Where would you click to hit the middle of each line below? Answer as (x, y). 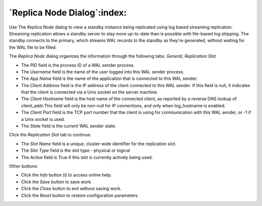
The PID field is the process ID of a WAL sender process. (78, 65)
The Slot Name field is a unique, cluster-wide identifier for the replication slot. (99, 144)
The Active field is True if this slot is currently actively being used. (87, 157)
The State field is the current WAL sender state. (69, 126)
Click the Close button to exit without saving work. (71, 189)
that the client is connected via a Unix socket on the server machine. (90, 92)
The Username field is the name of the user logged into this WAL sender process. (103, 72)
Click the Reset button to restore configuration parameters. (80, 195)
